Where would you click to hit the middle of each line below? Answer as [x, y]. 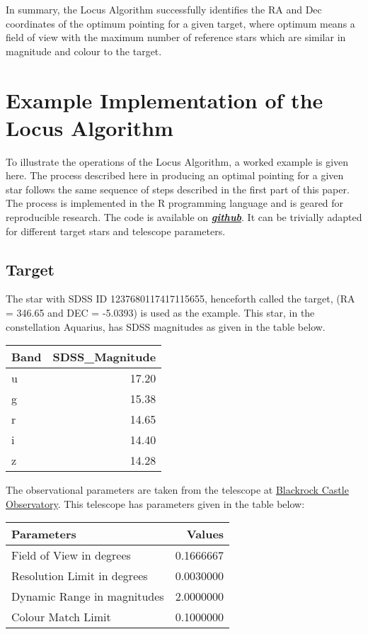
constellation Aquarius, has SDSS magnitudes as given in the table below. [166, 326]
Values [205, 534]
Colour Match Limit [61, 617]
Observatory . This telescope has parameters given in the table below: [155, 503]
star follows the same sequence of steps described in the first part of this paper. [178, 189]
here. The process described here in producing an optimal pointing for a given [175, 175]
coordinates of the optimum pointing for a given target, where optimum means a [180, 23]
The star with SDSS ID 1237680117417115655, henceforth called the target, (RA [180, 299]
